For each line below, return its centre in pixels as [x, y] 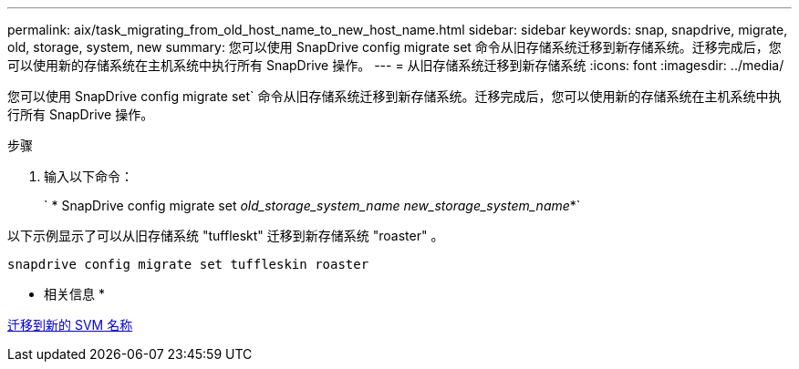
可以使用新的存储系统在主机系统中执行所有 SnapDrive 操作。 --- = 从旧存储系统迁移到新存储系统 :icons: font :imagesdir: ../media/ [396, 65]
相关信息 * [74, 294]
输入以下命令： [88, 176]
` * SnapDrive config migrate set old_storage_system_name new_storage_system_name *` [312, 205]
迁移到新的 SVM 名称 [70, 325]
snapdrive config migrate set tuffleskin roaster [188, 264]
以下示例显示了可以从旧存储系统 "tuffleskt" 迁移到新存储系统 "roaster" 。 [226, 236]
